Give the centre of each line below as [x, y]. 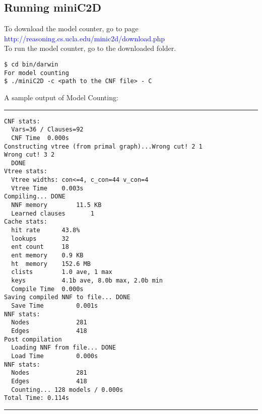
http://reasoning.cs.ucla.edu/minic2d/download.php [85, 38]
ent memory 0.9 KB [47, 256]
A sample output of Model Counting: [61, 97]
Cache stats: [26, 222]
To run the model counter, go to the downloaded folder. [90, 48]
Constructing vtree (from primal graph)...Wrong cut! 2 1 [103, 146]
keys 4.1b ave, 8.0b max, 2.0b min [87, 281]
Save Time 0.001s [55, 305]
